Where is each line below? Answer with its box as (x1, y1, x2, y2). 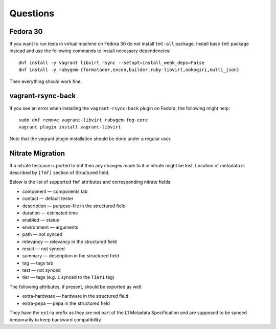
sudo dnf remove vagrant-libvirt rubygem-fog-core (18, 117, 148, 123)
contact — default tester (22, 195, 74, 202)
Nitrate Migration (9, 149, 65, 158)
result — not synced (22, 246, 65, 252)
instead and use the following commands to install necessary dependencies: (9, 48, 171, 54)
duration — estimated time (22, 210, 78, 216)
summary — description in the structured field (22, 253, 120, 259)
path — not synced (22, 231, 62, 237)
